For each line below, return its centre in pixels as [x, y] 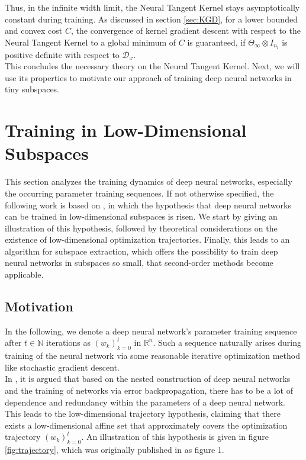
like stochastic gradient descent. [62, 367]
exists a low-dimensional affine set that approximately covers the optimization [146, 425]
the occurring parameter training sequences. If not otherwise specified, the [139, 193]
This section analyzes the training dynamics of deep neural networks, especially [149, 181]
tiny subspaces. [32, 89]
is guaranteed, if [216, 42]
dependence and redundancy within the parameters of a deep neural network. [145, 402]
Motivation [39, 306]
